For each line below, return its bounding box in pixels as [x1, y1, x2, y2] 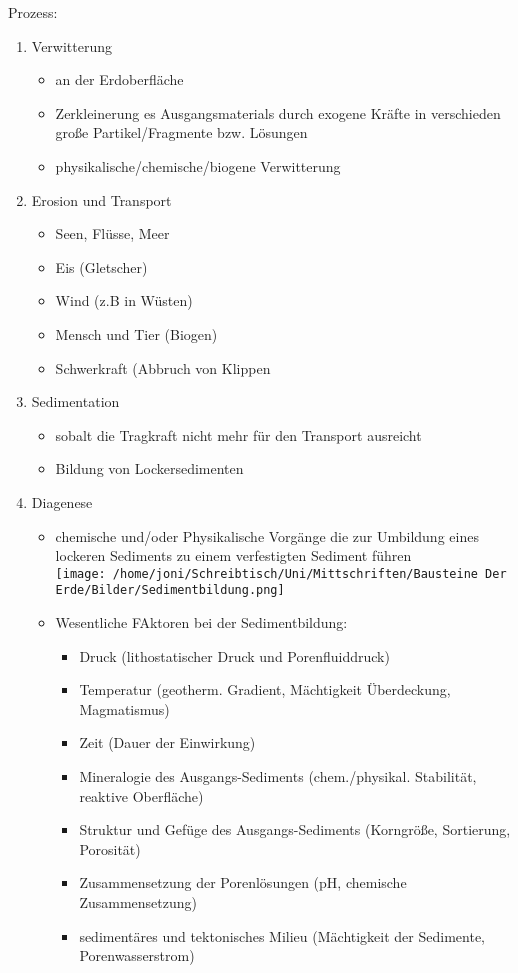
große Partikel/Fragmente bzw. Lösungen [55, 122, 308, 143]
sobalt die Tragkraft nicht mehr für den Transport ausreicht [55, 424, 422, 445]
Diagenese [31, 491, 93, 512]
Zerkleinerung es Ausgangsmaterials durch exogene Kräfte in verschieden [55, 102, 501, 123]
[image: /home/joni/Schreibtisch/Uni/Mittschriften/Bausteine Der [55, 566, 507, 581]
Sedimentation [31, 391, 120, 412]
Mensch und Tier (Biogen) [55, 323, 218, 344]
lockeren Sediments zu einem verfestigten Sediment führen [55, 545, 412, 566]
